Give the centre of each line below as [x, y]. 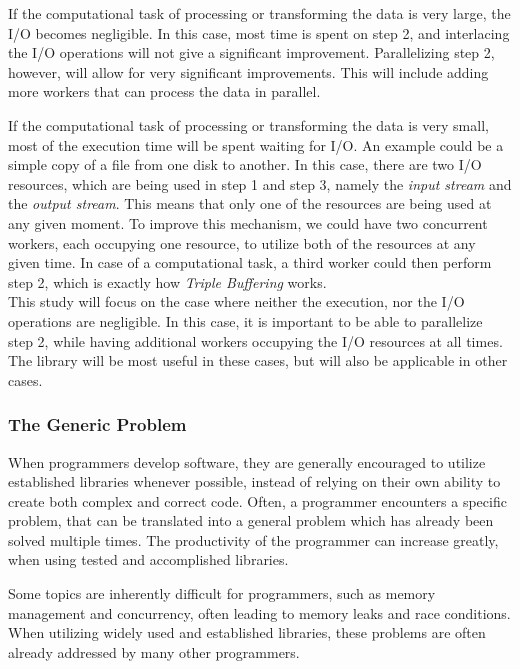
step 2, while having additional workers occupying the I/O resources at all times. [255, 340]
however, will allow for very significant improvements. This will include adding [248, 71]
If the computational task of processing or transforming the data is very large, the [259, 13]
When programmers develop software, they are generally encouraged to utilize [247, 461]
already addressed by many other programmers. [154, 651]
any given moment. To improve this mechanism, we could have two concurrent [248, 222]
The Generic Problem [97, 424]
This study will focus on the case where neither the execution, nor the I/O [236, 301]
